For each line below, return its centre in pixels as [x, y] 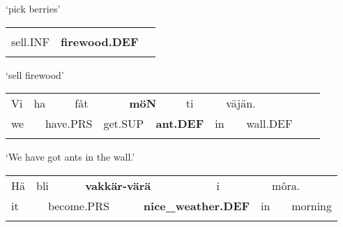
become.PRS [78, 205]
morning [312, 205]
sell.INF [30, 41]
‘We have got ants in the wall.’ [70, 157]
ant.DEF [180, 124]
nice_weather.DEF [197, 205]
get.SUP [124, 124]
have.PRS [69, 124]
